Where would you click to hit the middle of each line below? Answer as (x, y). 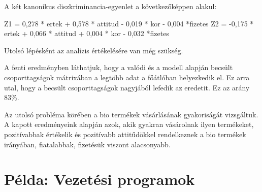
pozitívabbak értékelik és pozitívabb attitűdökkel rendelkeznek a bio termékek (125, 134)
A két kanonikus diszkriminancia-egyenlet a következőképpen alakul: (110, 6)
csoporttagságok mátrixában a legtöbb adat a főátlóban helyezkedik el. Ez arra (127, 77)
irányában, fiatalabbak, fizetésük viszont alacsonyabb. (87, 144)
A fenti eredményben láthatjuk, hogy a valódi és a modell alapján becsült (119, 67)
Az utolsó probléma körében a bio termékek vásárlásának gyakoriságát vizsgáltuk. (131, 114)
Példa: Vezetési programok (100, 179)
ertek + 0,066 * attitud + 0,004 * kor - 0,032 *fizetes (87, 33)
